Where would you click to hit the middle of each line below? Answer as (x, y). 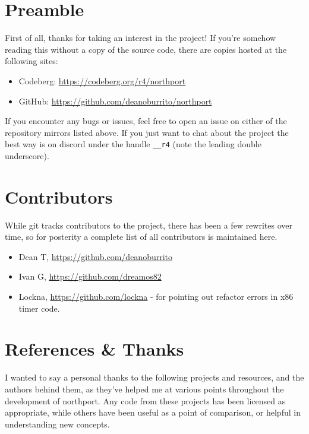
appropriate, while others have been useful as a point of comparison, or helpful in (153, 412)
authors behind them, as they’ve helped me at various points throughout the (144, 389)
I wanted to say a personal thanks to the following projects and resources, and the (154, 377)
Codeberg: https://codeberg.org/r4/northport (102, 80)
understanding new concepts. (57, 424)
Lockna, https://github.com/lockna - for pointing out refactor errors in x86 (156, 297)
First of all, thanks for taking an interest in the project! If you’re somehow (141, 38)
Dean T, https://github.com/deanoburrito (96, 256)
